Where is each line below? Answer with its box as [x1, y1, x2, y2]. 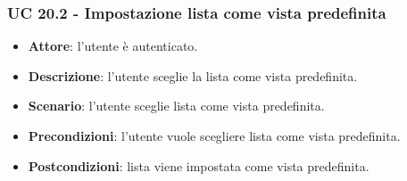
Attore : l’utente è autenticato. [28, 37, 198, 55]
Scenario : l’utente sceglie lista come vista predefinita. [28, 96, 325, 115]
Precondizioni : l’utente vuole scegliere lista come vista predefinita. [28, 127, 401, 144]
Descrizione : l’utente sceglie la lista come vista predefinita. [28, 66, 358, 85]
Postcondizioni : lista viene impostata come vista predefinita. [28, 156, 370, 175]
